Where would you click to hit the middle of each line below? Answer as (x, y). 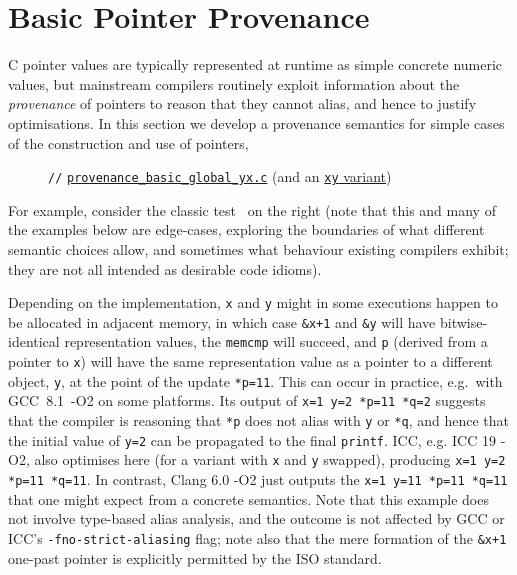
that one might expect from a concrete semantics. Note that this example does (248, 498)
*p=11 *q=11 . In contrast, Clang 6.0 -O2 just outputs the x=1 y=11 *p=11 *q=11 (258, 479)
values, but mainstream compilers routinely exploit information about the (234, 83)
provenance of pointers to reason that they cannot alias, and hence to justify (242, 103)
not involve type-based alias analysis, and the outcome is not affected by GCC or (256, 518)
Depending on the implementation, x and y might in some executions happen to (253, 302)
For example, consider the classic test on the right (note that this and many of (252, 209)
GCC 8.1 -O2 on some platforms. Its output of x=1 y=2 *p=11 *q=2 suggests (247, 400)
